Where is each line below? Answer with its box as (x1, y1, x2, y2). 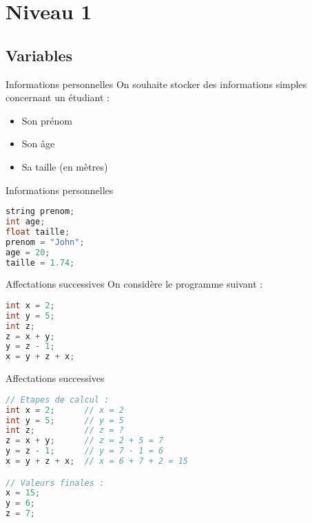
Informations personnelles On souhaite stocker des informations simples (6, 76, 307, 91)
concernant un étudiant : (6, 90, 110, 105)
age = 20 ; (6, 247, 50, 257)
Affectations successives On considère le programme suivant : (6, 277, 263, 291)
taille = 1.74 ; (6, 257, 75, 268)
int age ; (6, 217, 45, 227)
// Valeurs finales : (6, 478, 105, 488)
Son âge (21, 136, 55, 151)
